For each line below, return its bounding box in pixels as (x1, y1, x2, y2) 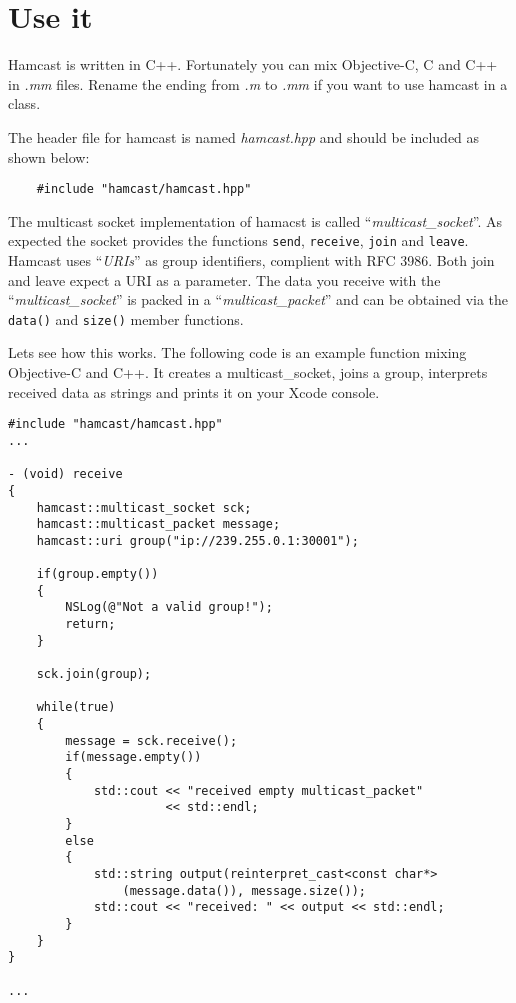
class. (8, 93, 41, 114)
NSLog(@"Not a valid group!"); (65, 600, 273, 615)
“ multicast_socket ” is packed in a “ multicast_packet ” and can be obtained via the (8, 289, 509, 310)
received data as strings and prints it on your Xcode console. (8, 381, 380, 402)
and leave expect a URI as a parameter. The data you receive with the (8, 269, 441, 290)
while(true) (36, 700, 116, 715)
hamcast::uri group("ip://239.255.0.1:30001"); (36, 533, 359, 548)
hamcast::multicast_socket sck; (36, 500, 252, 515)
